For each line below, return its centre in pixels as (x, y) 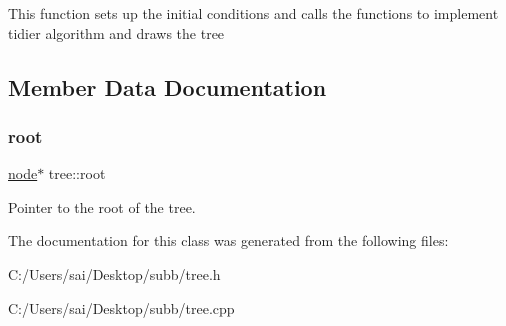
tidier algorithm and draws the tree (116, 32)
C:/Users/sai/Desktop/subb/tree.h (114, 273)
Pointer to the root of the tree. (102, 206)
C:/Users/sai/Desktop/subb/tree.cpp (121, 307)
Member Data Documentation (167, 86)
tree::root (77, 173)
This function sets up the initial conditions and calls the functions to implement (253, 13)
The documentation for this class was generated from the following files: (228, 240)
